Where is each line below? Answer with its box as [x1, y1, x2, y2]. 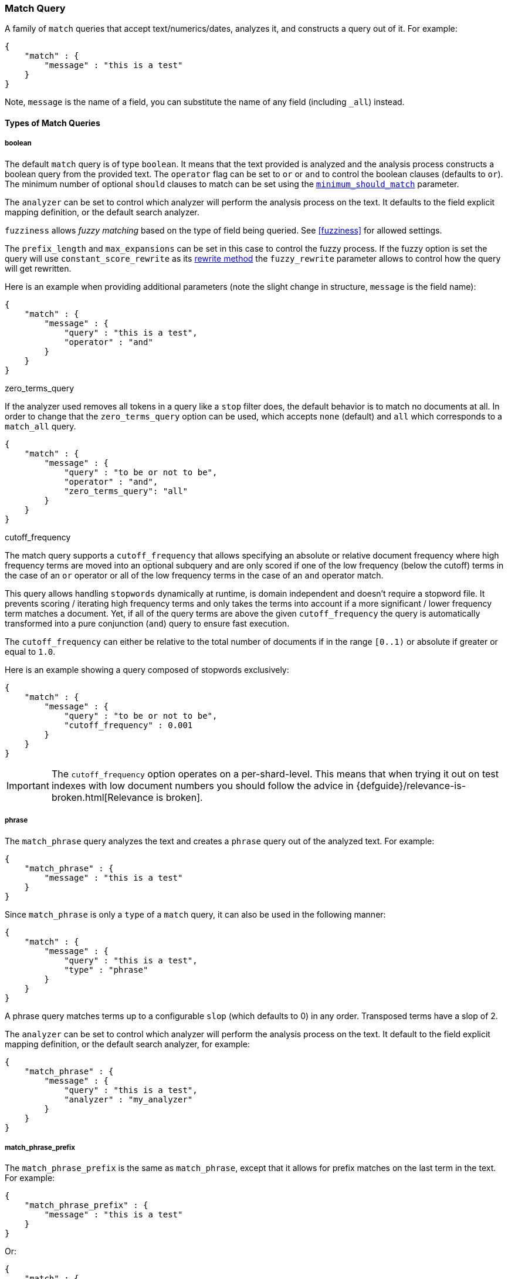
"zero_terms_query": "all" [64, 486, 188, 496]
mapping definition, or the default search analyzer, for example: [5, 1038, 250, 1049]
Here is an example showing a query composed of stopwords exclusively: [5, 664, 289, 675]
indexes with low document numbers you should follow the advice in [51, 779, 354, 791]
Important [6, 779, 49, 791]
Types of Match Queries [5, 117, 100, 128]
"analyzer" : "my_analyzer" [64, 1094, 193, 1104]
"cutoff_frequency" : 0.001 [64, 720, 193, 730]
